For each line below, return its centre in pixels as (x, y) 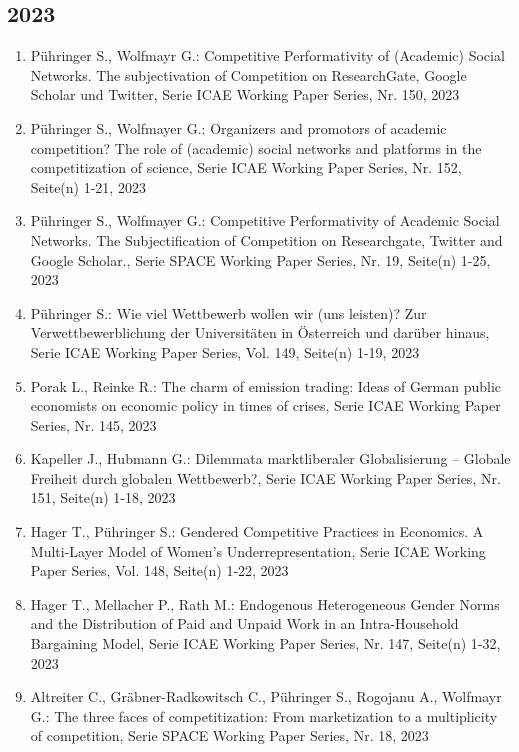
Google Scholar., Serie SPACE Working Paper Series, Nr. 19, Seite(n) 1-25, (260, 259)
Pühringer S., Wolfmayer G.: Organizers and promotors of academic (238, 127)
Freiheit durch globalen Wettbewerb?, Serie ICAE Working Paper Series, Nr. (265, 477)
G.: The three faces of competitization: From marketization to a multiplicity (264, 715)
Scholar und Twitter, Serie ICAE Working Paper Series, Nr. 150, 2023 (245, 94)
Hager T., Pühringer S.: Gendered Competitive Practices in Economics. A (257, 531)
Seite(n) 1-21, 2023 (88, 186)
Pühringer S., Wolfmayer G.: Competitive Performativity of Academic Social (265, 220)
